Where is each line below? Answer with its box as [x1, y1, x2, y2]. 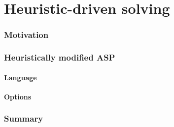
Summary [4, 112, 43, 125]
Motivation [4, 29, 49, 41]
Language [4, 72, 37, 82]
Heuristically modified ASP [4, 51, 115, 63]
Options [4, 91, 32, 101]
